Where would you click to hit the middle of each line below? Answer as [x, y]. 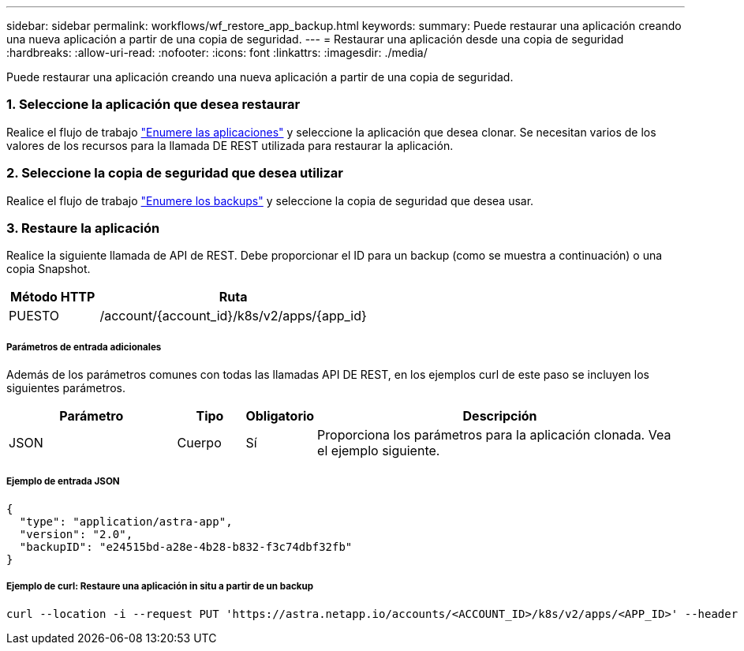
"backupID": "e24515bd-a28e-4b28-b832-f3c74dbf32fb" [186, 546]
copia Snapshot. [49, 269]
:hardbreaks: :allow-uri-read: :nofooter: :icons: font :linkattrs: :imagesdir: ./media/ [217, 52]
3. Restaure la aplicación [83, 228]
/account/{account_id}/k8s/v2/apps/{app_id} [233, 316]
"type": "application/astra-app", [126, 521]
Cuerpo [199, 443]
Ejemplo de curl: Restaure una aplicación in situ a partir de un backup [160, 587]
